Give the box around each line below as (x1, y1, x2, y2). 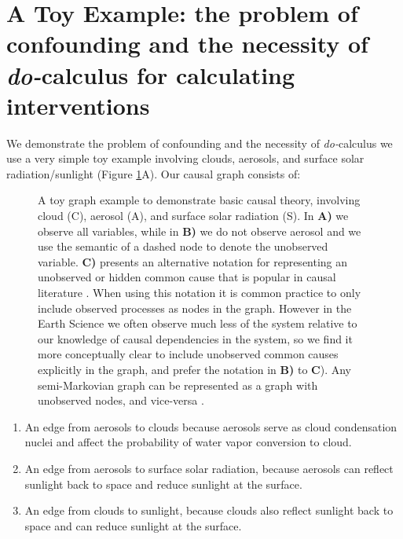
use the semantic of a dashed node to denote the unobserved (38, 238, 328, 255)
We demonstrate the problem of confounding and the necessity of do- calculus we (6, 134, 393, 151)
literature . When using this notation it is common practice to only (38, 284, 361, 301)
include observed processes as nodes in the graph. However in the (38, 299, 352, 316)
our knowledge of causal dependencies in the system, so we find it (38, 330, 353, 346)
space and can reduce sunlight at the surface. (24, 517, 242, 533)
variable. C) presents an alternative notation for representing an (38, 253, 348, 269)
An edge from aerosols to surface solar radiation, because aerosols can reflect (24, 460, 394, 476)
